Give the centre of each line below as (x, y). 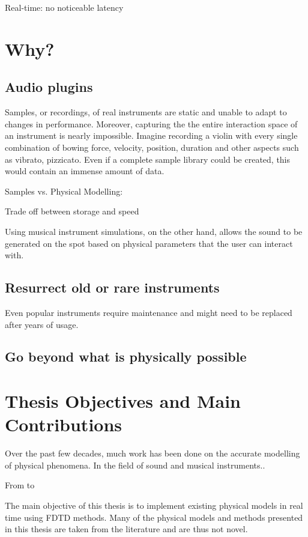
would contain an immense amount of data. (85, 171)
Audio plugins (49, 87)
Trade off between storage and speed (72, 211)
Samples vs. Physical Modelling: (64, 191)
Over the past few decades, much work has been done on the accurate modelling (152, 453)
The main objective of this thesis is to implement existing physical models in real (154, 505)
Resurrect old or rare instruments (112, 287)
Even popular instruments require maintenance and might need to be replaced (149, 312)
